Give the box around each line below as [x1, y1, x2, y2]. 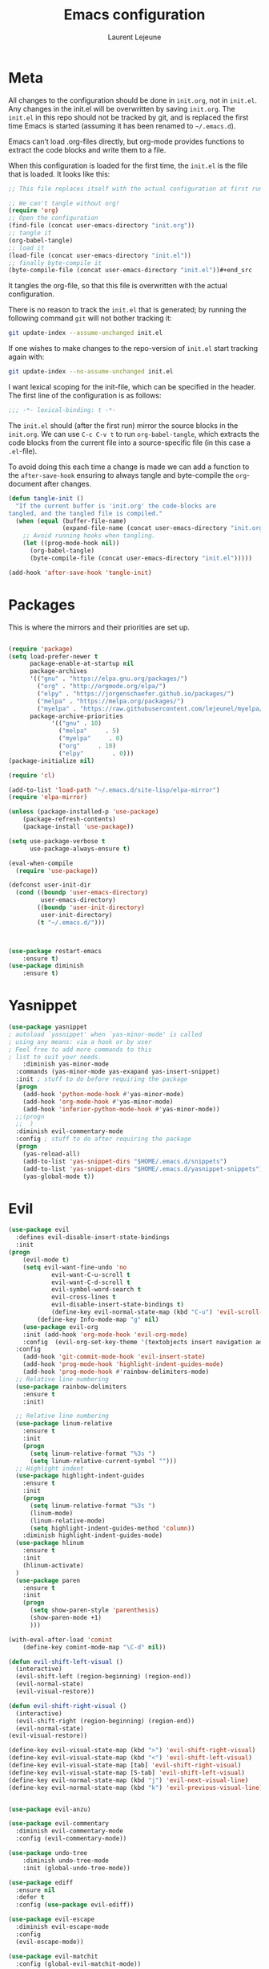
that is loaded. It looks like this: [8, 169, 110, 178]
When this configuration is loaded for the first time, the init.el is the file [8, 161, 248, 170]
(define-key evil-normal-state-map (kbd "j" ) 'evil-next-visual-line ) [8, 1776, 249, 1784]
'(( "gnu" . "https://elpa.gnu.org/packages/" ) [29, 675, 188, 683]
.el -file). [8, 446, 38, 455]
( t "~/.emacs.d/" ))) [37, 918, 106, 927]
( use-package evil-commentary [8, 1820, 110, 1828]
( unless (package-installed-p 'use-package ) [8, 808, 159, 816]
